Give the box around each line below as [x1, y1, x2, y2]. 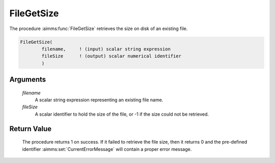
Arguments [9, 75, 46, 84]
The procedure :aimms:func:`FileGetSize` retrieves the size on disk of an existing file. [9, 25, 188, 32]
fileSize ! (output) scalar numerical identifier [41, 53, 182, 59]
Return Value [9, 124, 52, 133]
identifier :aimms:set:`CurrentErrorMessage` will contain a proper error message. [22, 146, 192, 152]
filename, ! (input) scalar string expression [41, 46, 171, 52]
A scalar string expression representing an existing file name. [35, 97, 163, 103]
